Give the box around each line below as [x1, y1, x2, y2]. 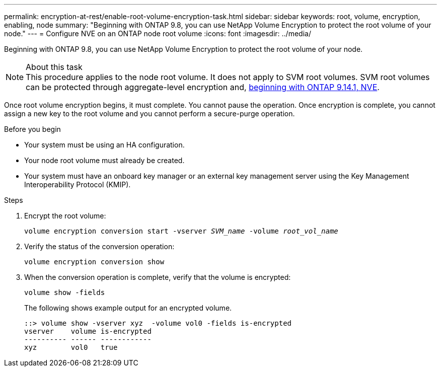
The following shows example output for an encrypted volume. [24, 304, 232, 312]
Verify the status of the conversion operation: [24, 242, 175, 251]
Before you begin [4, 125, 61, 133]
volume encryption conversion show [24, 258, 165, 266]
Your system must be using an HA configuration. [24, 140, 185, 149]
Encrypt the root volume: [24, 211, 106, 220]
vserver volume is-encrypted [24, 327, 152, 335]
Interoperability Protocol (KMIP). [24, 180, 131, 189]
